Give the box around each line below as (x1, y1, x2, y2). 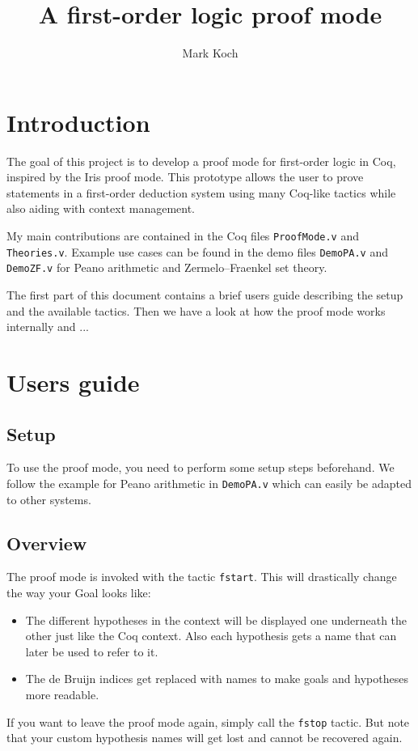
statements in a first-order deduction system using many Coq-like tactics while (6, 184, 396, 201)
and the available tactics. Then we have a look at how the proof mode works (6, 302, 386, 319)
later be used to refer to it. (25, 643, 158, 660)
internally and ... (6, 318, 89, 335)
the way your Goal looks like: (6, 584, 151, 601)
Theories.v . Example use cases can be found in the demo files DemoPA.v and (6, 243, 388, 260)
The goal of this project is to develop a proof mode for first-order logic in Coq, (6, 152, 396, 169)
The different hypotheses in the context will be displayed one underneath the (25, 611, 407, 628)
